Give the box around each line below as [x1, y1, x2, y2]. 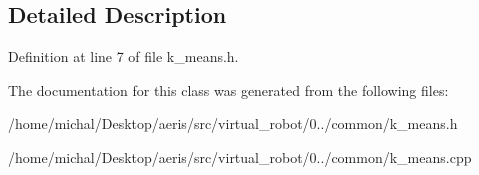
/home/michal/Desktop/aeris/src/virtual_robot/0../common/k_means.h [8, 113, 458, 134]
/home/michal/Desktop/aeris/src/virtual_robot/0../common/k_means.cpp [8, 146, 472, 167]
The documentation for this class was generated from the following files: [8, 79, 449, 100]
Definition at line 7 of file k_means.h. [8, 46, 239, 67]
